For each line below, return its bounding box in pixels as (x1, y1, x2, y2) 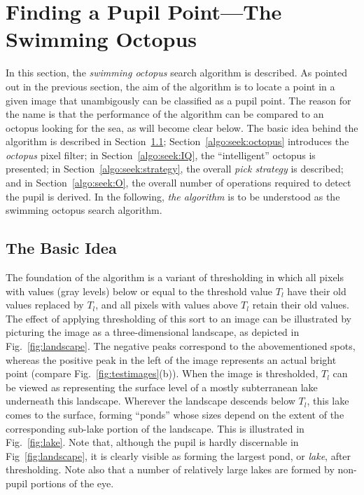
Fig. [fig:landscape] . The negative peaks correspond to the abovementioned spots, (6, 339, 356, 353)
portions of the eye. (30, 475, 114, 490)
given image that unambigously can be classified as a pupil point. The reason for (6, 93, 351, 107)
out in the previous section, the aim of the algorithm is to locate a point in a (6, 79, 335, 93)
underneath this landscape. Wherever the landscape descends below (6, 393, 295, 408)
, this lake (307, 393, 349, 408)
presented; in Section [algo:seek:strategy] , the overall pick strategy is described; (6, 161, 344, 176)
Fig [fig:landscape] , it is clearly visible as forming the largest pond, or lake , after (6, 448, 351, 463)
